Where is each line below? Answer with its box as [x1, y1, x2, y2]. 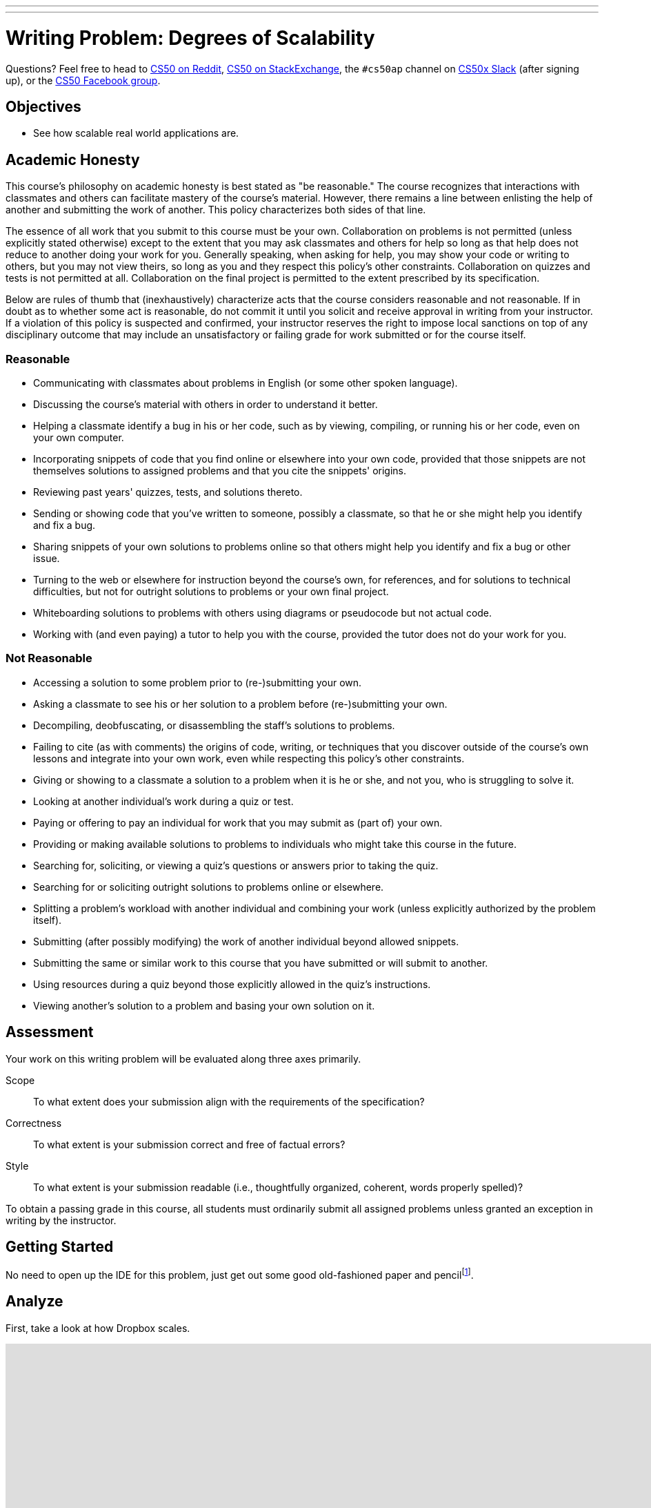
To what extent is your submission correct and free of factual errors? [33, 1138, 345, 1150]
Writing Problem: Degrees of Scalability [6, 26, 375, 50]
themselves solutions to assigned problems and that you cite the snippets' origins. [33, 464, 407, 476]
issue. [33, 552, 60, 564]
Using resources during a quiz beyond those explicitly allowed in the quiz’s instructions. [33, 978, 431, 990]
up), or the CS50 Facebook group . [6, 74, 161, 86]
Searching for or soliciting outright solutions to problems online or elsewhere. [33, 880, 384, 893]
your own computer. [33, 431, 124, 443]
